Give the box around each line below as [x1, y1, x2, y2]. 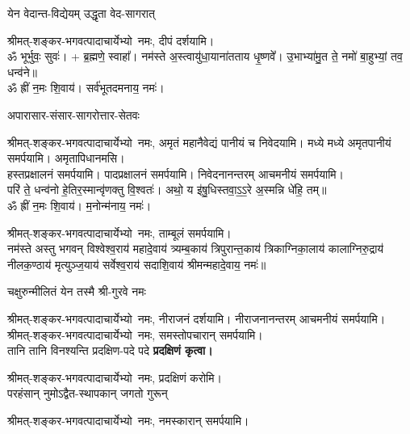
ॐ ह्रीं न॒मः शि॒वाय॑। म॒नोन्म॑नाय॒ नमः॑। [7, 196, 152, 213]
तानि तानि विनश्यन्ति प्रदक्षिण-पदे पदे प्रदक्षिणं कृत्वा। [7, 342, 213, 359]
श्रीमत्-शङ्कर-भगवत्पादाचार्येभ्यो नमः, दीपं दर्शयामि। [7, 32, 215, 48]
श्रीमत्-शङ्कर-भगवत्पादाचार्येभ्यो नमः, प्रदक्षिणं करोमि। [7, 369, 222, 386]
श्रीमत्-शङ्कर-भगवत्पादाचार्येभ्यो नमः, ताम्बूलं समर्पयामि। [7, 224, 232, 241]
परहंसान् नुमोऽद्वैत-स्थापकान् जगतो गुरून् [7, 385, 168, 402]
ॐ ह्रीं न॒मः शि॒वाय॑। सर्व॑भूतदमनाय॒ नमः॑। [7, 79, 165, 96]
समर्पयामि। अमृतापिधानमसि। [7, 150, 125, 166]
